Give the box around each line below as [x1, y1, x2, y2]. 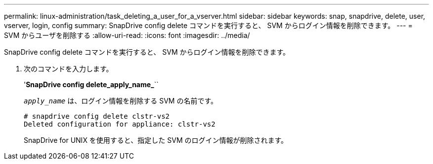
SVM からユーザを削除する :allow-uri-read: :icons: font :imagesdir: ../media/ [4, 31, 250, 39]
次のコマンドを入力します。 [24, 65, 113, 73]
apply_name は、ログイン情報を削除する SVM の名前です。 [24, 97, 217, 105]
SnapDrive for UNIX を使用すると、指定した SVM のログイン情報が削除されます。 [24, 136, 288, 144]
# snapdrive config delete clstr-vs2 [24, 112, 170, 120]
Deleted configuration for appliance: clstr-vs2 [24, 120, 216, 128]
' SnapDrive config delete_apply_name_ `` [24, 80, 159, 89]
